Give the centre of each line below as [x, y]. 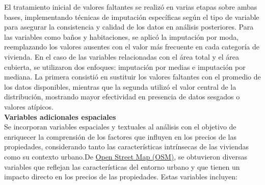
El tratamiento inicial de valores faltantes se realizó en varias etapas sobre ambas [131, 7]
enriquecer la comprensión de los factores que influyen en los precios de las [121, 136]
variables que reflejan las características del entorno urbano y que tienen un [122, 166]
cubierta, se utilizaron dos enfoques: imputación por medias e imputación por [125, 67]
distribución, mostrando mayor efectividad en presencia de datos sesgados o [122, 97]
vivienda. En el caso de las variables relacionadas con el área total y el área [122, 56]
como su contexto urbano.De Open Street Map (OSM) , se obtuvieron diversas [126, 156]
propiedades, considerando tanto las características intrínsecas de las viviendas [126, 147]
